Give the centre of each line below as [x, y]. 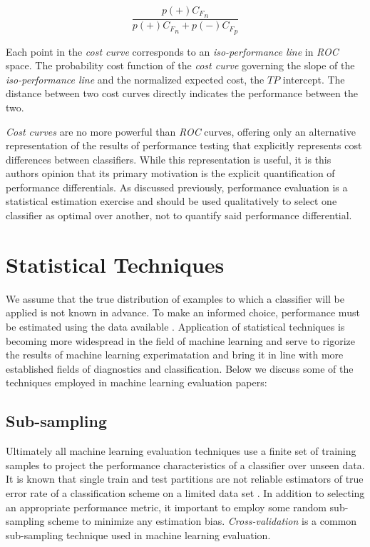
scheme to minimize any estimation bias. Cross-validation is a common [202, 521]
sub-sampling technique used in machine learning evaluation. [138, 535]
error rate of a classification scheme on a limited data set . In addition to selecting [185, 492]
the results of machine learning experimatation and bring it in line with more [175, 355]
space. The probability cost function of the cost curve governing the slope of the [180, 65]
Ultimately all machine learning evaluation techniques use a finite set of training [181, 451]
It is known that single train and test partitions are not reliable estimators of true [185, 479]
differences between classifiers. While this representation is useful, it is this [169, 159]
